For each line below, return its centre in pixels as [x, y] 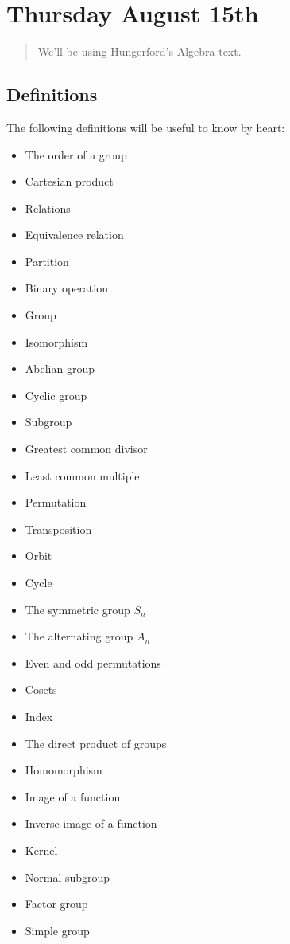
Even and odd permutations [93, 662]
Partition [47, 261]
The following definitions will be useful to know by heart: [146, 127]
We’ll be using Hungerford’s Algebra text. [139, 51]
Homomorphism [64, 770]
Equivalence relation [74, 235]
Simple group [57, 930]
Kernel [41, 850]
